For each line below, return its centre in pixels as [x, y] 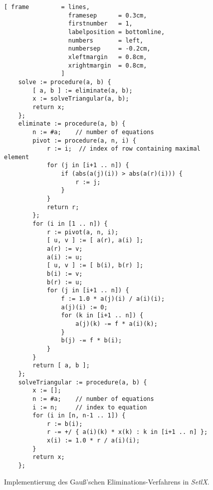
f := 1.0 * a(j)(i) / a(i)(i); [113, 299]
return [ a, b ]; [61, 366]
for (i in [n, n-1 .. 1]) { [79, 416]
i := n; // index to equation [90, 407]
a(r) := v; [65, 249]
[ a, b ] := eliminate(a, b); [83, 90]
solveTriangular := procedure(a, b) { [83, 382]
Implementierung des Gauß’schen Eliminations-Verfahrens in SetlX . [107, 481]
